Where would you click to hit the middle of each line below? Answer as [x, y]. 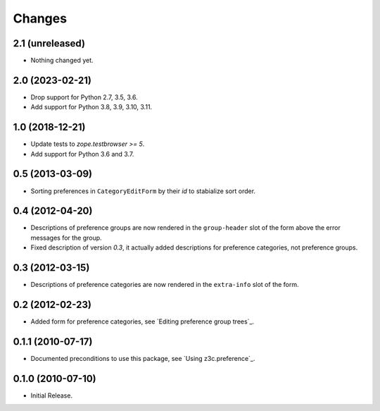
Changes [40, 18]
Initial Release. [52, 395]
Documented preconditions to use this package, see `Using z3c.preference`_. [143, 358]
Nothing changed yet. [62, 61]
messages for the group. [66, 238]
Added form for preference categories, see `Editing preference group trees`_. [142, 321]
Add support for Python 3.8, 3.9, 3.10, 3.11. [91, 107]
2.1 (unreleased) [49, 43]
